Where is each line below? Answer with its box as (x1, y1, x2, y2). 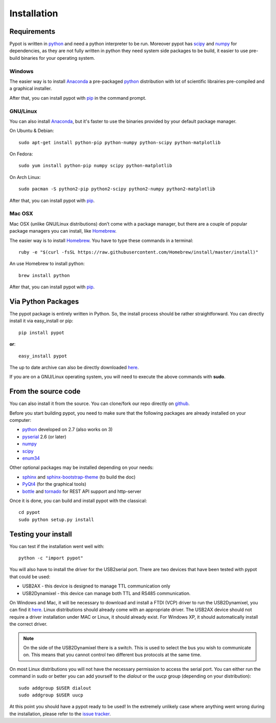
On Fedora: (9, 151, 33, 157)
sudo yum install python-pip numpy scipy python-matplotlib (18, 163, 172, 169)
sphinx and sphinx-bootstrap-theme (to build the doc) (22, 473, 136, 480)
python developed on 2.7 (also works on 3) (22, 426, 113, 433)
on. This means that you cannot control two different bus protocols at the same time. (23, 652, 201, 658)
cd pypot (18, 509, 40, 515)
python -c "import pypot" (18, 555, 84, 561)
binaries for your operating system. (21, 55, 95, 61)
